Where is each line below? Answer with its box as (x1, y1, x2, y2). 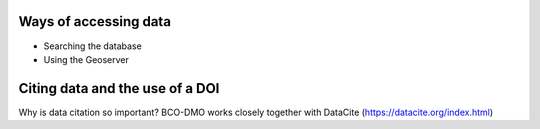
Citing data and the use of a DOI (18, 80, 220, 97)
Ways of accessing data (18, 13, 172, 30)
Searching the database (43, 40, 142, 52)
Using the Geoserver (43, 53, 130, 65)
